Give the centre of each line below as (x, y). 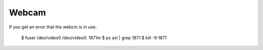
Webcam (28, 12)
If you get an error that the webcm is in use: (53, 27)
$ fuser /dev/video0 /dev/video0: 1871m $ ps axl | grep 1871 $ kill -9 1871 (94, 37)
